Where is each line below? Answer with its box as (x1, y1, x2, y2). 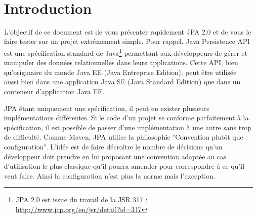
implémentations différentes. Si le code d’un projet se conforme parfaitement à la (4, 112, 249, 123)
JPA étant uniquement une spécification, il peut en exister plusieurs (4, 103, 210, 113)
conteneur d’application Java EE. (4, 86, 105, 96)
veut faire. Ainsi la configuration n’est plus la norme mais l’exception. (4, 170, 215, 181)
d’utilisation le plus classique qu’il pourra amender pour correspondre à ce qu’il (4, 161, 245, 171)
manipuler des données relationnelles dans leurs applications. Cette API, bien (4, 57, 238, 68)
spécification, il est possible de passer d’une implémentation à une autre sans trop (4, 122, 252, 132)
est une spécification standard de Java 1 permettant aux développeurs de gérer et (4, 46, 248, 58)
